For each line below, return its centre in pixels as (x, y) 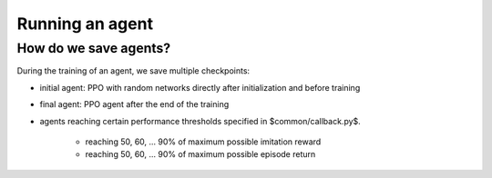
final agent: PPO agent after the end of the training (134, 104)
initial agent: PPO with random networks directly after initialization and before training (200, 87)
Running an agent (85, 24)
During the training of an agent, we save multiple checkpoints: (133, 71)
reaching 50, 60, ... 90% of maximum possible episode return (200, 154)
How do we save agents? (94, 48)
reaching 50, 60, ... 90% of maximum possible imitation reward (203, 142)
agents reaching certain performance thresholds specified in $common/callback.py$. (200, 121)
